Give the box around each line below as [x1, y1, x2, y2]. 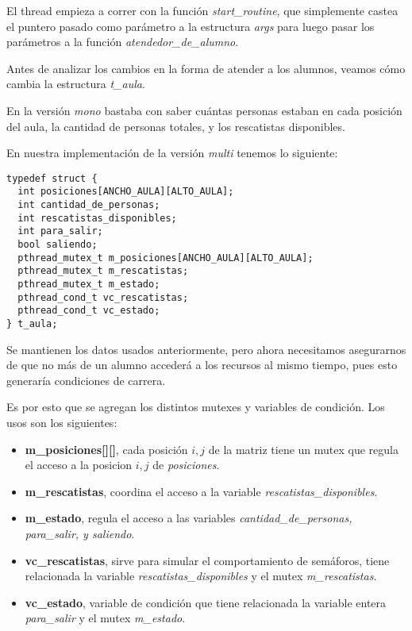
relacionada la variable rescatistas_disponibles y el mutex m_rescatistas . [25, 568, 377, 584]
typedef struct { [6, 172, 98, 184]
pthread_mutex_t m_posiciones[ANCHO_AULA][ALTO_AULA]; [17, 252, 314, 264]
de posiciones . [152, 456, 220, 473]
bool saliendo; [17, 239, 98, 251]
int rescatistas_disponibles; [17, 212, 177, 224]
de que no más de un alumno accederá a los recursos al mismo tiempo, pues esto [6, 356, 398, 373]
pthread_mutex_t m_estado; [17, 279, 160, 290]
